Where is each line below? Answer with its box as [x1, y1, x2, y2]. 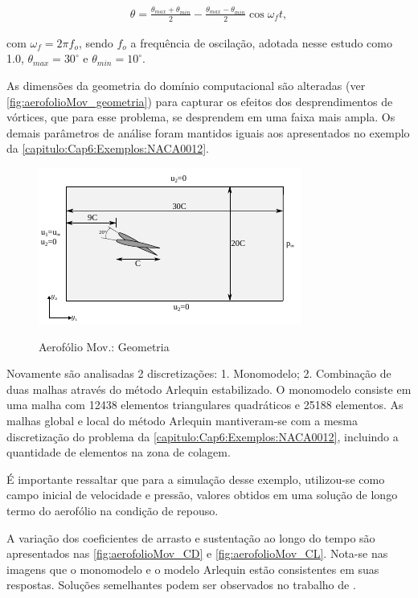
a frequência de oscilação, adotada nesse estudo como [130, 34, 392, 51]
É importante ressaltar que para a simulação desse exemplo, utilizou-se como [6, 470, 385, 487]
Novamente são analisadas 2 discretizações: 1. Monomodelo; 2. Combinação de [6, 365, 391, 382]
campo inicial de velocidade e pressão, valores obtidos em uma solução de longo [6, 486, 398, 503]
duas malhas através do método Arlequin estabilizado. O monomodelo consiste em [6, 380, 412, 397]
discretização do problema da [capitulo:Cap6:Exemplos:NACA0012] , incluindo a [6, 428, 399, 444]
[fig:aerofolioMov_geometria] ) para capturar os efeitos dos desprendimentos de [6, 92, 393, 109]
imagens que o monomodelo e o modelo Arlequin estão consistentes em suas [6, 560, 379, 577]
